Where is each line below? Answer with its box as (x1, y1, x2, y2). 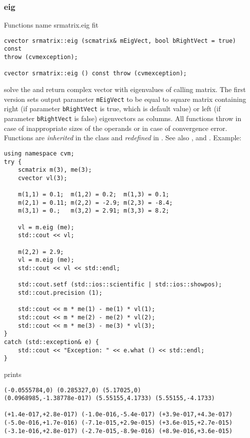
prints (4, 369, 22, 379)
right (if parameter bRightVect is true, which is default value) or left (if (4, 103, 221, 114)
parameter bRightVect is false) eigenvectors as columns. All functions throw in (4, 113, 242, 123)
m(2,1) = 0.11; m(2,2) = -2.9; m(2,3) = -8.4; (18, 199, 173, 206)
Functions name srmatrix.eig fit (4, 20, 99, 30)
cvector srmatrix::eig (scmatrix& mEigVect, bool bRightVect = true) (4, 37, 236, 44)
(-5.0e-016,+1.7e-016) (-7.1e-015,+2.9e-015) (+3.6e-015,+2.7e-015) (4, 419, 233, 427)
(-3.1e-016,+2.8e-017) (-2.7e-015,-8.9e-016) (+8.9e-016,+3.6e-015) (4, 427, 233, 435)
